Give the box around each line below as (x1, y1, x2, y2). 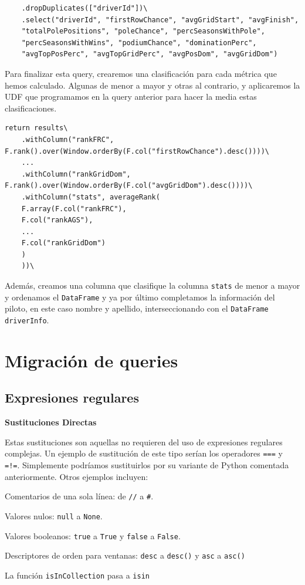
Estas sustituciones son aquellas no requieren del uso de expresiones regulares (5, 435, 283, 448)
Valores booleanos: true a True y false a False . (5, 529, 181, 542)
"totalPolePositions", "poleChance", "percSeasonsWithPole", (21, 27, 265, 36)
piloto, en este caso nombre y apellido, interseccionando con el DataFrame (5, 302, 269, 315)
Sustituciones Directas (5, 416, 97, 428)
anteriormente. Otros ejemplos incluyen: (5, 470, 148, 482)
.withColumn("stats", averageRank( (21, 192, 160, 201)
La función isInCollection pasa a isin (5, 569, 150, 581)
